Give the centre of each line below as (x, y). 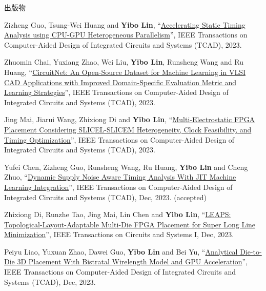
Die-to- (251, 251)
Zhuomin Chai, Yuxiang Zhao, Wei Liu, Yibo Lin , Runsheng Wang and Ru (124, 62)
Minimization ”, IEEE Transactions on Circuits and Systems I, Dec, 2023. (119, 234)
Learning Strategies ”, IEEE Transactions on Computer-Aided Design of (116, 92)
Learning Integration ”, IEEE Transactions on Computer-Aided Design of (118, 187)
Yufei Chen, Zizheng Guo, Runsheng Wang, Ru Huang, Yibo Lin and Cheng (126, 167)
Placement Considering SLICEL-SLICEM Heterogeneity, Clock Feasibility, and (128, 129)
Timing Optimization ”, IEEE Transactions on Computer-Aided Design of (119, 139)
